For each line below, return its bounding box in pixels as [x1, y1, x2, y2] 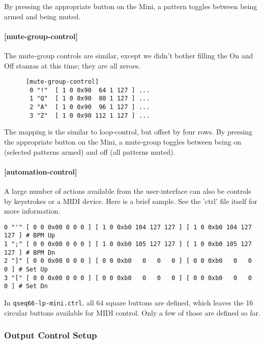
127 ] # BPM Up [4, 232, 55, 239]
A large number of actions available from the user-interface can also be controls [4, 186, 251, 196]
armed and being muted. [4, 11, 81, 21]
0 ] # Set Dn [4, 283, 48, 290]
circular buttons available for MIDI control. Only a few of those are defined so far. [4, 307, 260, 318]
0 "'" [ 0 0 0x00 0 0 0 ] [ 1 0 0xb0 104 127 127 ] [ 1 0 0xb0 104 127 [4, 223, 252, 231]
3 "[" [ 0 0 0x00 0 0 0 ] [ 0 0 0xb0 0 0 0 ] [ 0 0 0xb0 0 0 [4, 274, 252, 282]
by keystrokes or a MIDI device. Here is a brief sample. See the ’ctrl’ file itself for [4, 195, 257, 206]
